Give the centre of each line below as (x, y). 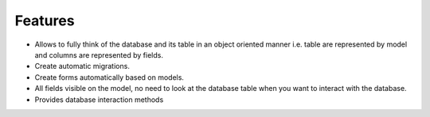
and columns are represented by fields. (99, 55)
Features (45, 21)
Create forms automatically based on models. (109, 77)
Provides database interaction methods (99, 100)
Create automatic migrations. (82, 66)
